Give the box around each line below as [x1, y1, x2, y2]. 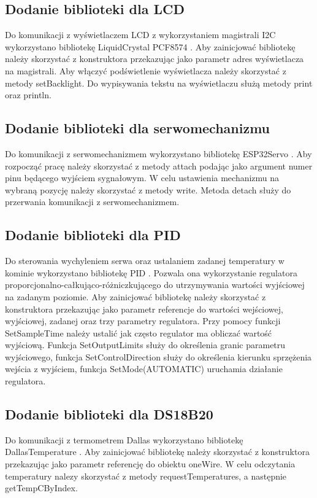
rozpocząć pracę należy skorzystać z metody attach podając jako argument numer [5, 159, 313, 172]
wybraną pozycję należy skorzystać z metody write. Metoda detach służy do [5, 183, 291, 196]
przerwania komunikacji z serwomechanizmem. [5, 195, 180, 208]
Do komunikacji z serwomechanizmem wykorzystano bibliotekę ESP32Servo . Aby [5, 147, 312, 160]
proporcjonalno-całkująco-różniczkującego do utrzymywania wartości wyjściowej [5, 278, 305, 291]
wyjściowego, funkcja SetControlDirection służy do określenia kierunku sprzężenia [5, 350, 312, 363]
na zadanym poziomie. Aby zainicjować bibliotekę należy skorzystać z [5, 290, 266, 303]
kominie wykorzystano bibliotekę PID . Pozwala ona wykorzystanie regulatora [5, 266, 297, 279]
